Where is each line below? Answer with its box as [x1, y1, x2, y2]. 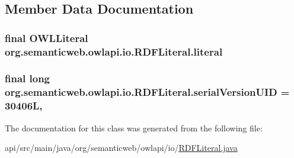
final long [5, 71, 50, 86]
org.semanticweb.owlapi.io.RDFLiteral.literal [5, 44, 223, 59]
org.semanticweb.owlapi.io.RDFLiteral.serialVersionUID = [5, 85, 290, 99]
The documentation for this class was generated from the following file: [5, 121, 263, 134]
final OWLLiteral [5, 30, 88, 45]
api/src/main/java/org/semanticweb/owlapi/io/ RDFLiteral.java [5, 141, 238, 154]
